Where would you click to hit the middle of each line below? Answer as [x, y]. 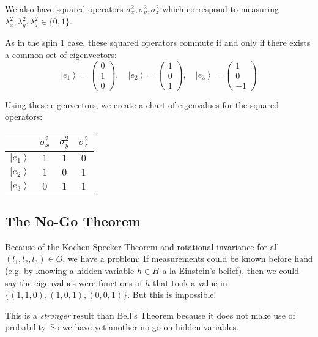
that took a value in [190, 282]
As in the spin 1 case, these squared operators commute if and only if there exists [158, 43]
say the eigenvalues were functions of [74, 282]
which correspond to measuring [221, 9]
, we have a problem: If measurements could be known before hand [188, 258]
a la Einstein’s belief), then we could [231, 270]
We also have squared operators [64, 9]
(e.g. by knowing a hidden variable [70, 270]
